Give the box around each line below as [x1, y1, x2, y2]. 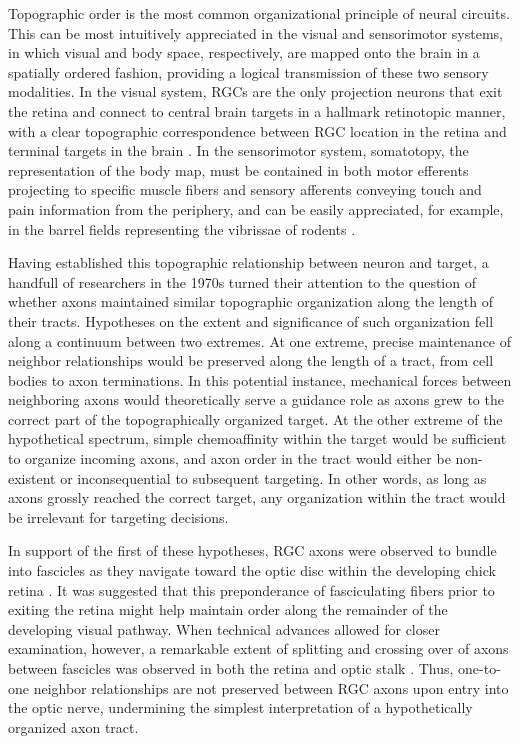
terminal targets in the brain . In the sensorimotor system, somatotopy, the [8, 140, 469, 161]
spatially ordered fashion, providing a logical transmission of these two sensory [8, 61, 489, 82]
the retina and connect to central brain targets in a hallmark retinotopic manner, [8, 100, 506, 121]
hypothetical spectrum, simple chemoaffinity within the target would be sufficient [8, 428, 507, 449]
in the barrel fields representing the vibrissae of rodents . [8, 218, 356, 239]
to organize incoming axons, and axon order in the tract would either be [8, 448, 451, 469]
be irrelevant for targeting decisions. [8, 506, 229, 527]
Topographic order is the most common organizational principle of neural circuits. [8, 3, 510, 23]
